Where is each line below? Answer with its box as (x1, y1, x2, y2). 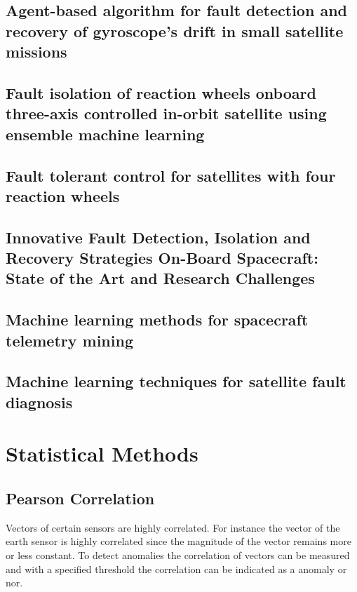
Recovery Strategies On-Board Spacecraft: (6, 247, 318, 269)
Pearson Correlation (6, 487, 155, 509)
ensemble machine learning (6, 123, 205, 144)
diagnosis (6, 391, 73, 412)
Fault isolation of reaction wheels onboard (6, 81, 316, 103)
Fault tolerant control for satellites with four (6, 164, 336, 186)
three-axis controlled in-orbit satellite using (6, 102, 327, 124)
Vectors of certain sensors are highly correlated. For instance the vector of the (6, 520, 340, 534)
